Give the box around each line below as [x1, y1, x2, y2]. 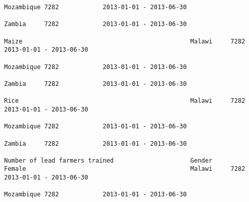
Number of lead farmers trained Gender [4, 156, 213, 164]
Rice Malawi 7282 [4, 97, 245, 105]
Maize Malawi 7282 [4, 37, 245, 45]
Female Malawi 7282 [4, 165, 245, 173]
